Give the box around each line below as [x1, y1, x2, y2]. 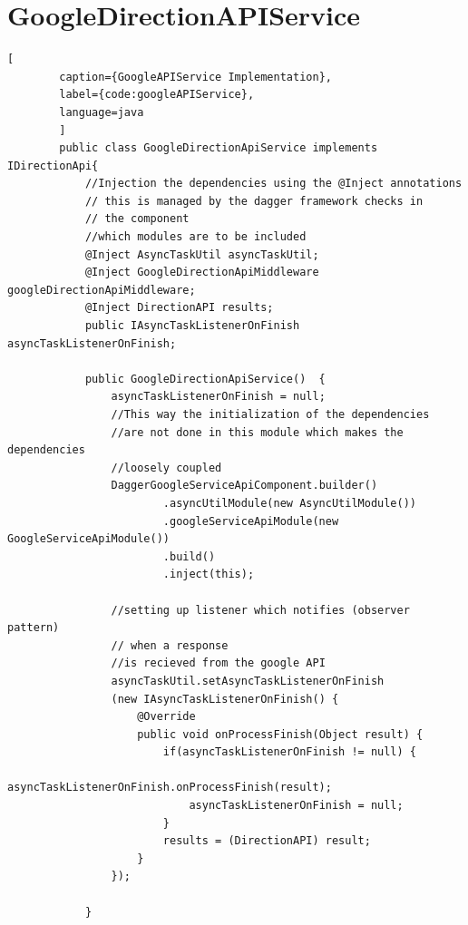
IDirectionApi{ [7, 159, 99, 172]
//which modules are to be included [84, 230, 307, 244]
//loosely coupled [111, 461, 222, 474]
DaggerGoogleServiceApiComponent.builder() [111, 479, 378, 492]
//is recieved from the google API [111, 657, 326, 670]
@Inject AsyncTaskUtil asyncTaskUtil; [84, 248, 319, 261]
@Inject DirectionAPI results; [84, 301, 274, 315]
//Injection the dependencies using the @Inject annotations [84, 177, 463, 190]
